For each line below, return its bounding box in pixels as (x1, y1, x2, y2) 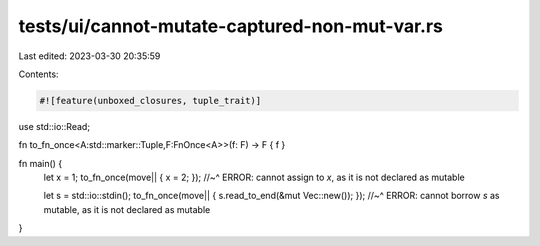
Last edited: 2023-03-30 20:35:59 (18, 50, 161, 62)
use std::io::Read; (18, 120, 90, 132)
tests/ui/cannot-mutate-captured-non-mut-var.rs (18, 15, 444, 37)
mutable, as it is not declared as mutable (43, 203, 211, 215)
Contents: (18, 68, 59, 80)
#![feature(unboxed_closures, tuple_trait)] (39, 95, 262, 106)
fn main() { (18, 157, 63, 169)
